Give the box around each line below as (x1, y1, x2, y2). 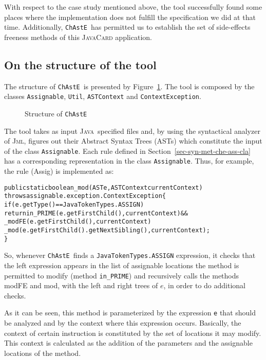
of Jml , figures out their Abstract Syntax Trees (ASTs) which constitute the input (4, 135, 262, 146)
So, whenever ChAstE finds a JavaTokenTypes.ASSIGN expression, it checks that (4, 250, 256, 261)
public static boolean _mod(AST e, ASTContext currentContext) (4, 184, 203, 191)
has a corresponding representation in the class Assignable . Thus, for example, (4, 155, 254, 166)
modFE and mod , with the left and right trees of (4, 280, 158, 291)
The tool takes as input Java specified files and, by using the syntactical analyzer (4, 125, 260, 136)
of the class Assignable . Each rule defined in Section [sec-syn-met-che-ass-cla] (4, 145, 251, 156)
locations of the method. (4, 347, 81, 358)
